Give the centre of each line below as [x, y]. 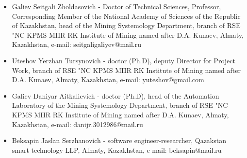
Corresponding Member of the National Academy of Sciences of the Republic [126, 16]
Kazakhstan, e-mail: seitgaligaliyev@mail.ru [77, 44]
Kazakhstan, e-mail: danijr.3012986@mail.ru [77, 124]
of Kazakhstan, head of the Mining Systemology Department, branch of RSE [126, 25]
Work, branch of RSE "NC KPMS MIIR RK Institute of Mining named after [126, 70]
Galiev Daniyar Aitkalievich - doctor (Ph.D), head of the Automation [115, 95]
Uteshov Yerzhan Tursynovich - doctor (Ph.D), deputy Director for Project [123, 60]
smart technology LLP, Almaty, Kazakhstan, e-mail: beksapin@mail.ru [117, 150]
